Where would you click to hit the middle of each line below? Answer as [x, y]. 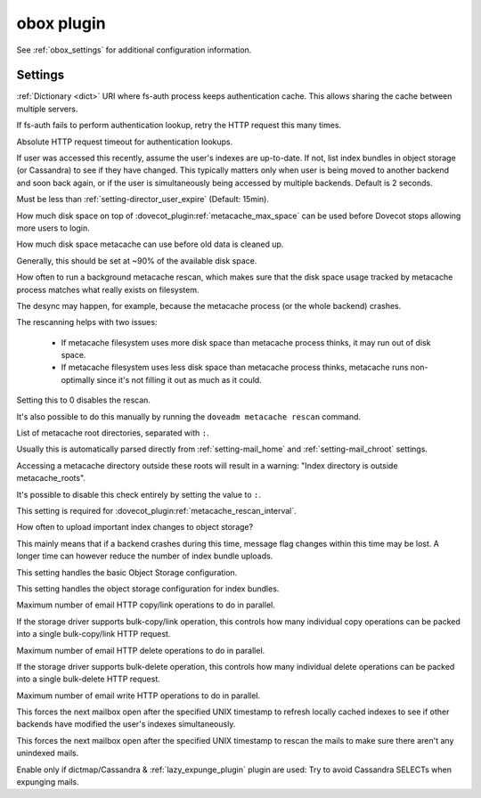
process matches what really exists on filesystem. [108, 289]
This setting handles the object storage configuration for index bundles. [148, 589]
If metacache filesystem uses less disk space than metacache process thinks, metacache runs [235, 367]
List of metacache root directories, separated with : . [113, 433]
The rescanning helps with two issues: [87, 322]
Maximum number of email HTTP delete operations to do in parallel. [141, 650]
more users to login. [53, 228]
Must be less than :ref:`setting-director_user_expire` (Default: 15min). [143, 199]
